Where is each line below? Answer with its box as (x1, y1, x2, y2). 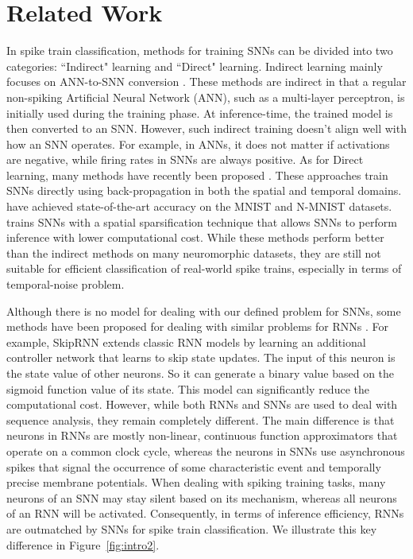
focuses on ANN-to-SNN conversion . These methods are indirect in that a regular (6, 73, 407, 90)
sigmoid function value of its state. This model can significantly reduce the (6, 380, 369, 397)
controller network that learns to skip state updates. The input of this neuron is (6, 349, 396, 366)
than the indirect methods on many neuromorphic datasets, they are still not (6, 244, 381, 261)
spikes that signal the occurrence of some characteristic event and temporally (6, 458, 381, 475)
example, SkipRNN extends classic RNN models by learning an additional (6, 333, 366, 350)
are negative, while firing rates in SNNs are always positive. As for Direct (6, 151, 364, 168)
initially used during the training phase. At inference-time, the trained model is (6, 104, 393, 121)
